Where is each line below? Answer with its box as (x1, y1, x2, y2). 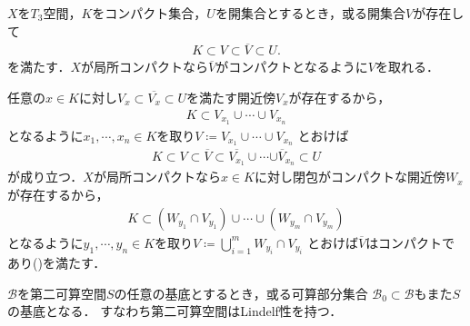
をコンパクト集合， (92, 4, 207, 22)
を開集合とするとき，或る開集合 (215, 4, 406, 22)
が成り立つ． (7, 167, 84, 186)
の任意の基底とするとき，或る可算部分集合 (114, 283, 368, 302)
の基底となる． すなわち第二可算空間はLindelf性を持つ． (7, 301, 343, 321)
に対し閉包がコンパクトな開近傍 (254, 167, 445, 186)
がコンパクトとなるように (215, 57, 368, 76)
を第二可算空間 (16, 283, 106, 302)
